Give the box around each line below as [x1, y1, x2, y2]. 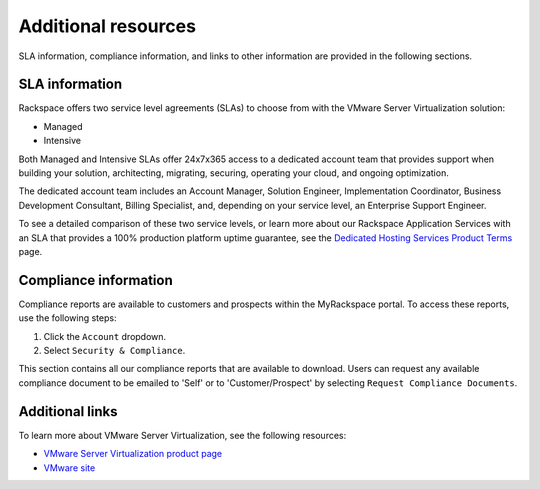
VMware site [43, 461, 96, 474]
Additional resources [18, 15, 197, 37]
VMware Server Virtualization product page [43, 448, 223, 460]
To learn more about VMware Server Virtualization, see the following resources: [18, 429, 347, 441]
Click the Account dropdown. [43, 330, 167, 342]
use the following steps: [18, 312, 117, 324]
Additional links [18, 403, 118, 420]
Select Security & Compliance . [43, 345, 186, 357]
